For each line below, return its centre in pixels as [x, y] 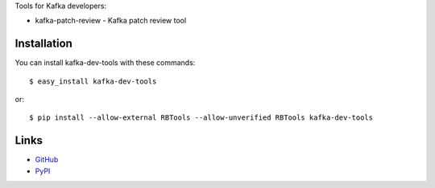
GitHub [47, 160]
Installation [43, 44]
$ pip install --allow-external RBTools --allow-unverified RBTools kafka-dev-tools [201, 118]
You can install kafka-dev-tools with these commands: [105, 63]
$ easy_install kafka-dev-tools [93, 81]
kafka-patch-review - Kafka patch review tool [111, 21]
